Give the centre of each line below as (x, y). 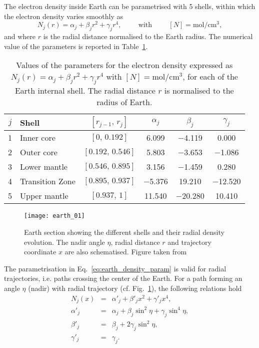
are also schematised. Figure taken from (126, 252)
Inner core (38, 138)
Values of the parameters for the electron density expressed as (124, 65)
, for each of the (210, 77)
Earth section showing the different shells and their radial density (124, 232)
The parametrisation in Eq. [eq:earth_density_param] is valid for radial (115, 268)
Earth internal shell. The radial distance (85, 91)
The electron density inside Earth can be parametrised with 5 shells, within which (130, 6)
